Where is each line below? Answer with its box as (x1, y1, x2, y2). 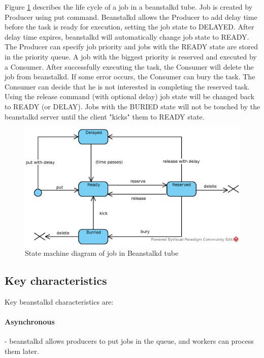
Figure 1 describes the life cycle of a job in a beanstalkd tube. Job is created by (5, 2, 253, 12)
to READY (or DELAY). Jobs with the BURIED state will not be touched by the (5, 101, 260, 111)
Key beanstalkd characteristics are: (5, 296, 114, 307)
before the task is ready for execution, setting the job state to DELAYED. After (5, 21, 254, 32)
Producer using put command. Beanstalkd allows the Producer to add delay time (5, 11, 257, 22)
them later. (5, 345, 39, 356)
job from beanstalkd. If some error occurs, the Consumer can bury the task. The (5, 71, 255, 82)
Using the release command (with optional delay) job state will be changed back (5, 91, 254, 102)
